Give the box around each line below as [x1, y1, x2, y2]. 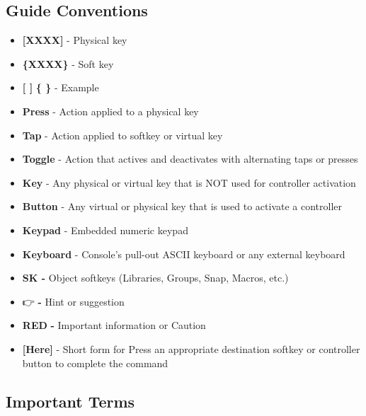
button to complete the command [22, 355, 168, 370]
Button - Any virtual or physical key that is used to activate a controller [22, 199, 343, 214]
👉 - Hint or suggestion [22, 294, 125, 308]
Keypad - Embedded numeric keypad [22, 222, 188, 237]
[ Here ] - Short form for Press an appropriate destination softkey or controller [22, 341, 360, 356]
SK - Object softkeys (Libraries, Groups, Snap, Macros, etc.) [22, 270, 289, 285]
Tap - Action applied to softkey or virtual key [22, 127, 223, 142]
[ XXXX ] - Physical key [22, 33, 127, 47]
